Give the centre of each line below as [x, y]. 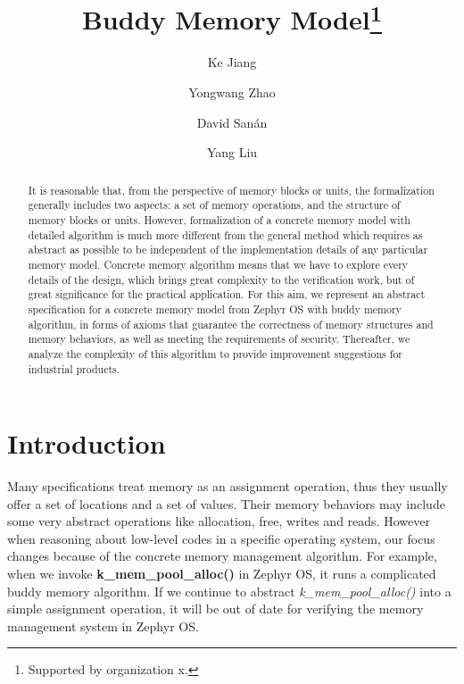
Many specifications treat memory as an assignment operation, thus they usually [228, 486]
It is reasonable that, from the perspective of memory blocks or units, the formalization [231, 190]
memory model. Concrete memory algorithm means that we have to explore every [218, 264]
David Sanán [232, 122]
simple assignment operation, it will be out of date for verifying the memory [215, 609]
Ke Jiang [232, 62]
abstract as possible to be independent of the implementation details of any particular [228, 250]
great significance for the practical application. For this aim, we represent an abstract [227, 294]
